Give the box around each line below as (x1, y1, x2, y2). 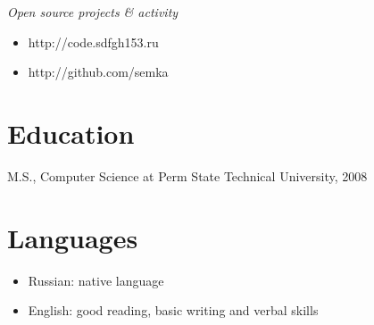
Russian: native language (28, 271, 164, 289)
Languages (7, 219, 138, 255)
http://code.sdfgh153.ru (28, 32, 159, 51)
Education (7, 114, 135, 151)
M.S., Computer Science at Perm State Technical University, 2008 (7, 166, 368, 185)
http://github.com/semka (28, 62, 169, 81)
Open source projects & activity (7, 3, 179, 21)
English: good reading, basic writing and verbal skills (28, 301, 319, 320)
